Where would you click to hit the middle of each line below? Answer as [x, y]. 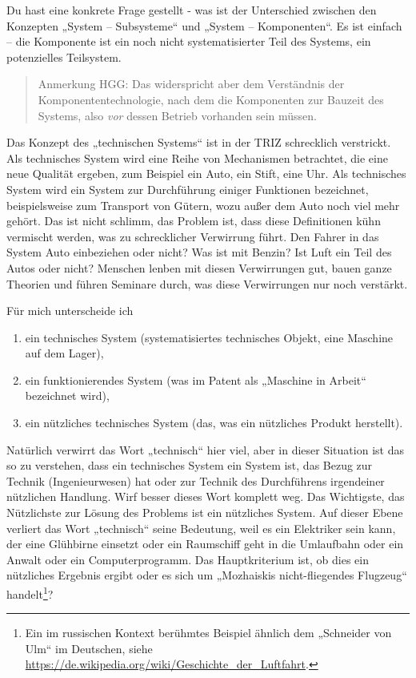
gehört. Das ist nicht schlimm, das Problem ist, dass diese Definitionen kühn [194, 221]
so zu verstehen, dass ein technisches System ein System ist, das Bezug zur [190, 465]
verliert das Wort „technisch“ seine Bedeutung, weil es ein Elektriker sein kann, [201, 528]
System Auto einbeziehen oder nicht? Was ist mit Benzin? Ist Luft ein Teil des [199, 252]
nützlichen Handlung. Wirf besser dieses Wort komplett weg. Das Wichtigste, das [206, 496]
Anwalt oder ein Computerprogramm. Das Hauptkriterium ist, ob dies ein [188, 559]
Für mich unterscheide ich [70, 311]
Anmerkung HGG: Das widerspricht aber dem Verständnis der [191, 84]
